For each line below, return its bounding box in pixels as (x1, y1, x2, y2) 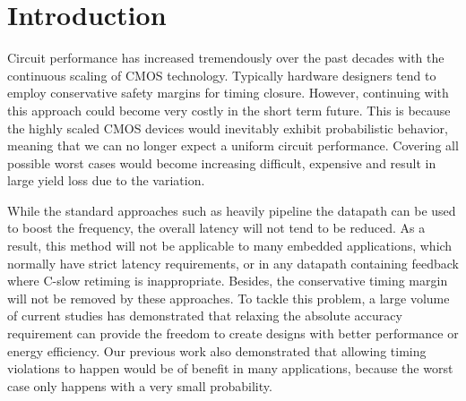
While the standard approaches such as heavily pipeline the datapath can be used (7, 200, 456, 219)
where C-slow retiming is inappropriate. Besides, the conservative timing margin (7, 271, 448, 290)
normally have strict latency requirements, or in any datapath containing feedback (7, 253, 459, 272)
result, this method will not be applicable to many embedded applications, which (7, 236, 453, 255)
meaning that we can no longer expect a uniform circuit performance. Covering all (7, 136, 459, 155)
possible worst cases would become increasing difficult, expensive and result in (7, 153, 436, 172)
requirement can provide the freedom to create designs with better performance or (7, 324, 459, 343)
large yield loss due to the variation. (7, 171, 205, 190)
